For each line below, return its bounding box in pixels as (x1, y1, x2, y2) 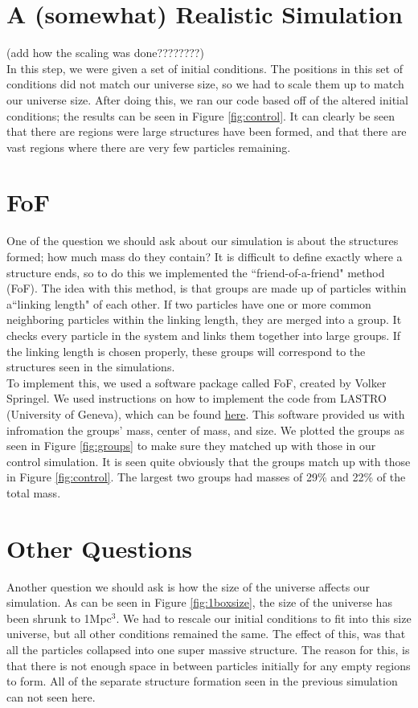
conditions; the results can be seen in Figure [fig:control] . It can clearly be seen (6, 107, 395, 124)
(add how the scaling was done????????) (6, 44, 204, 61)
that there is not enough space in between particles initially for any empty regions (6, 657, 411, 673)
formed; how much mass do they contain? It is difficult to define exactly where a (6, 248, 403, 264)
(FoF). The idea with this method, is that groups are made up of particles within (6, 280, 407, 297)
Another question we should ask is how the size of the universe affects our (6, 578, 371, 595)
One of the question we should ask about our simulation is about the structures (6, 232, 399, 249)
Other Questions (6, 531, 193, 564)
